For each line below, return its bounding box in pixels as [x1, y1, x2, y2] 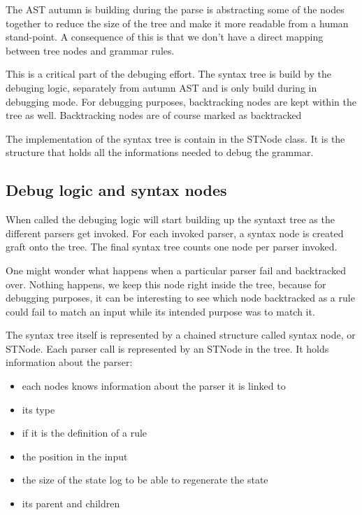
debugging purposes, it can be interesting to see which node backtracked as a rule [6, 290, 355, 305]
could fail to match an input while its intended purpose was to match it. [6, 304, 315, 318]
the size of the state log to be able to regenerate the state [22, 472, 268, 487]
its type [22, 402, 55, 416]
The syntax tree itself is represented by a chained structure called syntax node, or [6, 327, 356, 342]
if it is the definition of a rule [22, 425, 147, 440]
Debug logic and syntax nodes [6, 179, 227, 201]
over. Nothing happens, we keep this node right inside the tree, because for [6, 276, 326, 291]
